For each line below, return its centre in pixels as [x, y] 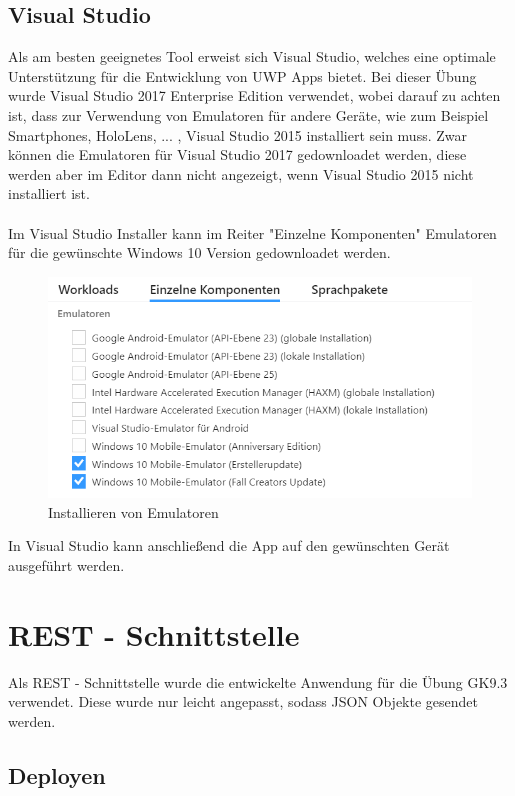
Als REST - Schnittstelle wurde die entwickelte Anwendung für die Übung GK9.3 [258, 681]
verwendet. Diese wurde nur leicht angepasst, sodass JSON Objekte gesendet [243, 701]
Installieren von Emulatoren [133, 511]
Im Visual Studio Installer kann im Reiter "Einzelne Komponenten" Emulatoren [252, 232]
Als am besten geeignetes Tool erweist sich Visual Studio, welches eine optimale [252, 56]
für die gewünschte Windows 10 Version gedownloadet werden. [199, 252]
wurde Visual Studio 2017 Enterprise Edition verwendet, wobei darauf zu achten [254, 95]
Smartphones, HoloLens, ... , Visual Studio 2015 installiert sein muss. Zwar [237, 134]
